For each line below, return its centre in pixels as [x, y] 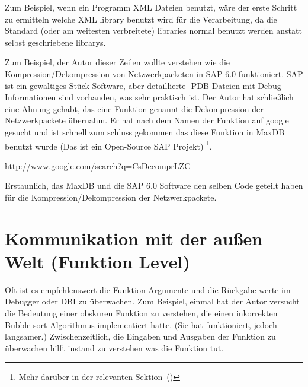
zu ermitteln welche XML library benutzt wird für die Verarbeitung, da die [141, 19]
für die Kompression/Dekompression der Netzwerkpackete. [111, 197]
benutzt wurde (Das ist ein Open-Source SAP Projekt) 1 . [108, 145]
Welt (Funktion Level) [98, 261]
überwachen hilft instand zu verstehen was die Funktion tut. [114, 348]
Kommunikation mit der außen [134, 238]
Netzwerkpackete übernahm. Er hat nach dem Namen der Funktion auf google [147, 120]
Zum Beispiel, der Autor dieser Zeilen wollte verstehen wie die [118, 62]
